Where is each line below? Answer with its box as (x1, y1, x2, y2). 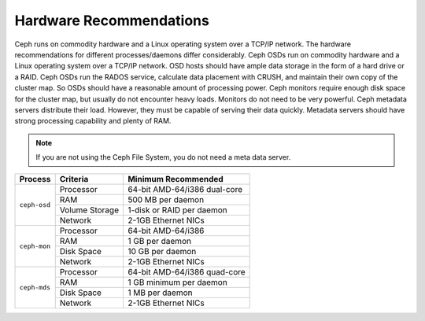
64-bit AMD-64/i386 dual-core (127, 184, 243, 195)
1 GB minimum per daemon (127, 277, 227, 288)
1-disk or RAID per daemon (127, 205, 227, 216)
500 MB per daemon (127, 194, 205, 205)
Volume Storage (59, 205, 120, 216)
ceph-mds (19, 283, 51, 292)
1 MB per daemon (127, 287, 193, 298)
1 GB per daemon (127, 236, 192, 247)
